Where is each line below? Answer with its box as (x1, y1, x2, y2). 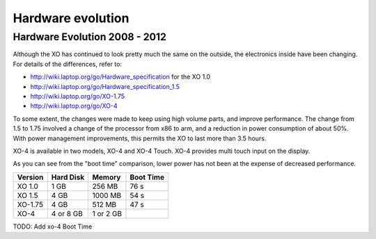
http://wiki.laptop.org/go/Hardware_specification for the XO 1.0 (30, 73, 211, 81)
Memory (92, 172, 121, 182)
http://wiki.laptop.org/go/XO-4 (30, 101, 118, 110)
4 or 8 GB (51, 208, 84, 218)
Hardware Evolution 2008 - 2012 (13, 31, 167, 43)
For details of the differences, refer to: (13, 60, 122, 68)
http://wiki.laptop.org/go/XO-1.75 (30, 92, 125, 100)
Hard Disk (51, 172, 85, 182)
